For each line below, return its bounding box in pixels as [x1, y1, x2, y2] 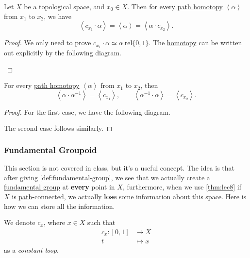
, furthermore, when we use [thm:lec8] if [122, 182, 241, 192]
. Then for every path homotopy [127, 1, 223, 11]
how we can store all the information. [4, 201, 115, 211]
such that [87, 217, 116, 227]
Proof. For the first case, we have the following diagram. [4, 106, 170, 117]
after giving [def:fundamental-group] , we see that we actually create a [4, 172, 210, 182]
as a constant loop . [4, 244, 59, 255]
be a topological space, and [24, 1, 105, 11]
